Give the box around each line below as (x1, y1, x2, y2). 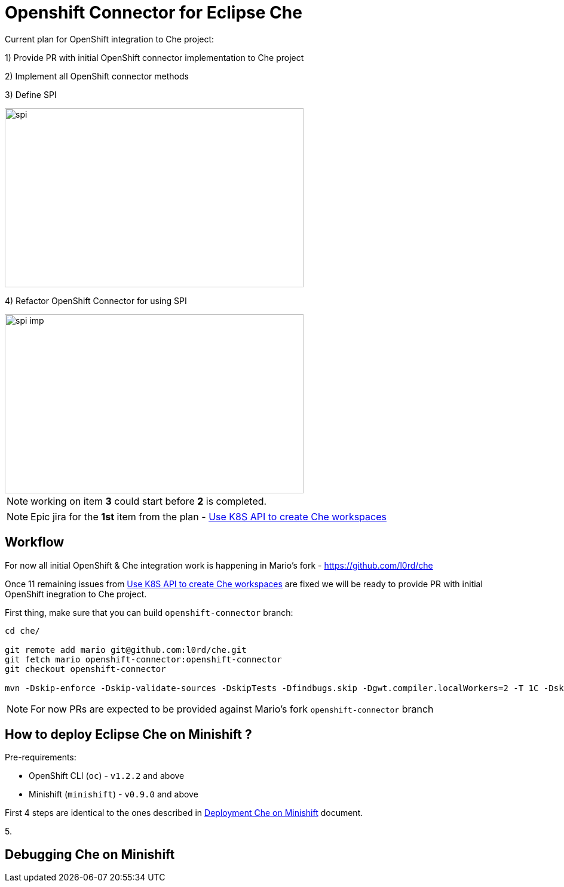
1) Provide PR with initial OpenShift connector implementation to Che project (5, 52, 304, 63)
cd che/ (5, 625, 41, 636)
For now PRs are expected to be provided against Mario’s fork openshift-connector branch (30, 702, 434, 715)
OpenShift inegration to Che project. (5, 588, 147, 599)
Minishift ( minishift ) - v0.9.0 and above (29, 789, 198, 800)
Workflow (5, 535, 65, 550)
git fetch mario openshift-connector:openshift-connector (5, 654, 282, 664)
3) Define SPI (5, 89, 57, 100)
